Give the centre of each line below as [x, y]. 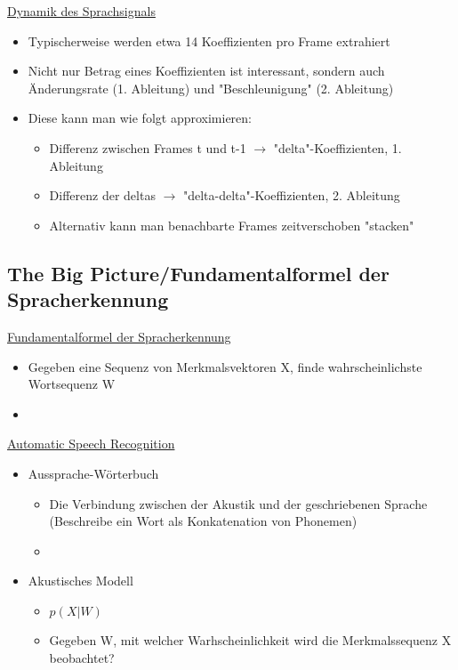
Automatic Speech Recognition [91, 444]
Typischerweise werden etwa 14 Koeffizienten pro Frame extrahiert [209, 40]
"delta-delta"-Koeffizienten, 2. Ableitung [291, 195]
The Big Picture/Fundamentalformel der [198, 273]
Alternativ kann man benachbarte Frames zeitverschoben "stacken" [232, 225]
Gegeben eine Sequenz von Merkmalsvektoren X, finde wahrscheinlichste [225, 366]
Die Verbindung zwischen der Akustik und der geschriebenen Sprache [238, 503]
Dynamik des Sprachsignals [81, 11]
